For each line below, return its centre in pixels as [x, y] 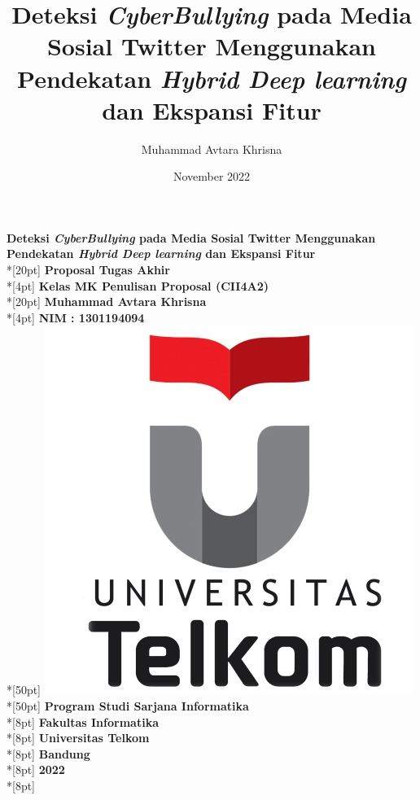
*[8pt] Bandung [48, 753]
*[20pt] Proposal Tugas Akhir [88, 270]
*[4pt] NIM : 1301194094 [76, 317]
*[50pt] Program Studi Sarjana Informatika [128, 706]
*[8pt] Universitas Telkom [78, 738]
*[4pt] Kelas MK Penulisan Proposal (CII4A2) [138, 285]
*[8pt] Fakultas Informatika [83, 721]
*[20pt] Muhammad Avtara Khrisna [107, 302]
